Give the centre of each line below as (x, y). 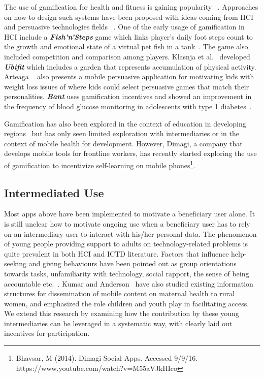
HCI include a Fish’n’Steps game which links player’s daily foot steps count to (128, 36)
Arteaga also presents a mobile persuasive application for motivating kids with (129, 76)
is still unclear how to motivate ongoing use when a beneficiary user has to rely (127, 223)
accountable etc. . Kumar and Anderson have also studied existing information (129, 283)
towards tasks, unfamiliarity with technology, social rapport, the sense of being (127, 273)
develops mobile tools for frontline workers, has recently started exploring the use (130, 153)
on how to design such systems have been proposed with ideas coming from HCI (129, 17)
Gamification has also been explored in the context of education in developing (125, 123)
